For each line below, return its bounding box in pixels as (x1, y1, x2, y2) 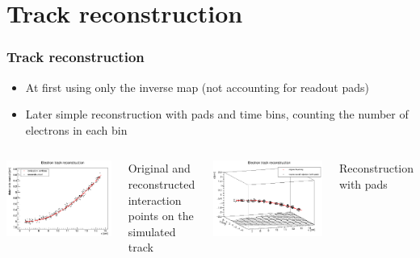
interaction (128, 191, 182, 208)
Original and (128, 160, 191, 177)
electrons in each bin (25, 121, 128, 138)
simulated (128, 223, 176, 239)
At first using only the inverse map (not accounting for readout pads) (25, 78, 369, 95)
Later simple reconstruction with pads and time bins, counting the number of (25, 106, 409, 123)
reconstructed (128, 175, 195, 192)
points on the (128, 207, 194, 224)
